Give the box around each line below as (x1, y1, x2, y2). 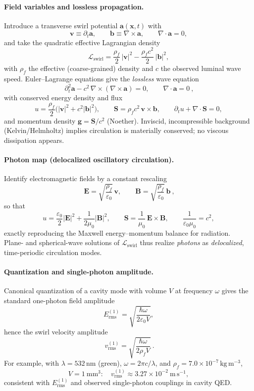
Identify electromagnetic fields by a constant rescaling (4, 173, 167, 184)
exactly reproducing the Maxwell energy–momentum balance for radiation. (4, 227, 231, 238)
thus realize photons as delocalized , (140, 237, 244, 248)
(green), (98, 358, 122, 368)
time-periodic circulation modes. (4, 247, 102, 258)
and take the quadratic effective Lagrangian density (4, 37, 160, 47)
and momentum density (4, 115, 76, 126)
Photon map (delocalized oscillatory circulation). (4, 154, 174, 165)
